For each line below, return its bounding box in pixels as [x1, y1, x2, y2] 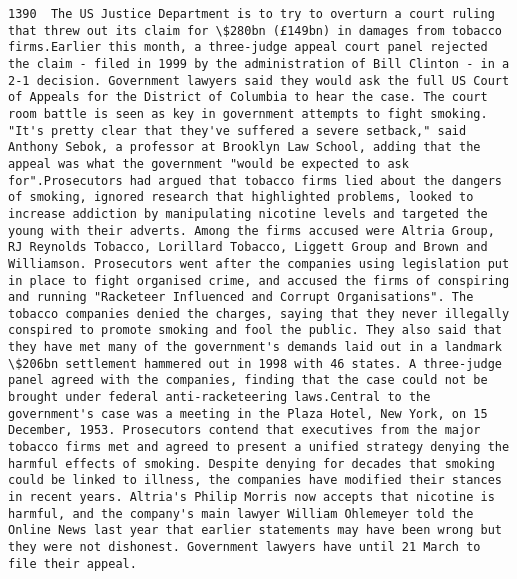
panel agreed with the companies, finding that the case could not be [8, 373, 488, 388]
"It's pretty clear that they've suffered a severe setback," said [8, 123, 467, 138]
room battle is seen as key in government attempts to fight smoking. [8, 106, 488, 121]
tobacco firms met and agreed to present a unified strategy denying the [8, 440, 510, 455]
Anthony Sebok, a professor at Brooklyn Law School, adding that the [8, 140, 481, 155]
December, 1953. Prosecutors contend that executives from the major [8, 423, 481, 438]
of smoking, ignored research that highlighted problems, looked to [8, 190, 474, 205]
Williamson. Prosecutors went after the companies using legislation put [8, 256, 510, 271]
